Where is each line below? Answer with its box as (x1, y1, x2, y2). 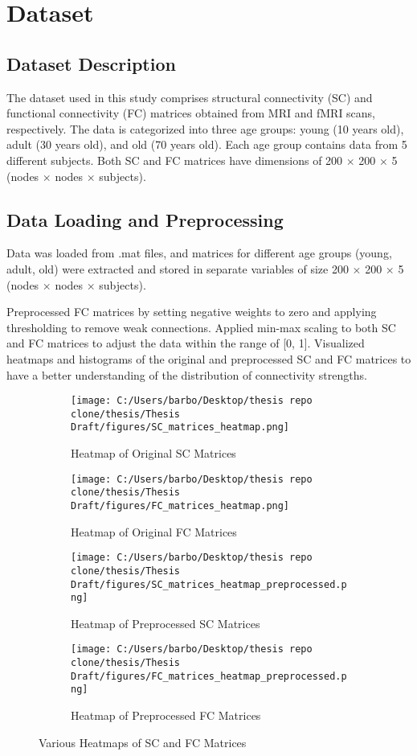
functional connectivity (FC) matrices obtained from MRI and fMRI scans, (6, 105, 376, 121)
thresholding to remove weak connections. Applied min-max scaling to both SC (6, 318, 396, 335)
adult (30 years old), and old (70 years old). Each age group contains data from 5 (6, 136, 407, 153)
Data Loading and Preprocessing (6, 207, 284, 232)
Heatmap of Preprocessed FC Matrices (71, 707, 261, 724)
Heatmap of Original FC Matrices (71, 523, 237, 540)
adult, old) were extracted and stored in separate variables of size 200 (6, 260, 349, 277)
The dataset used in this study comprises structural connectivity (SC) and (6, 88, 373, 105)
